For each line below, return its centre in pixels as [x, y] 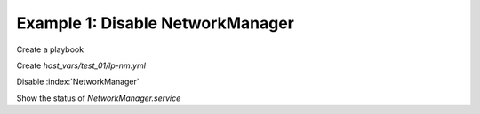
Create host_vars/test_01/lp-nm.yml [81, 65]
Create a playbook [50, 49]
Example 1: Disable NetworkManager [156, 23]
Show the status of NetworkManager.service [99, 98]
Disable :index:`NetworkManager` [78, 82]
